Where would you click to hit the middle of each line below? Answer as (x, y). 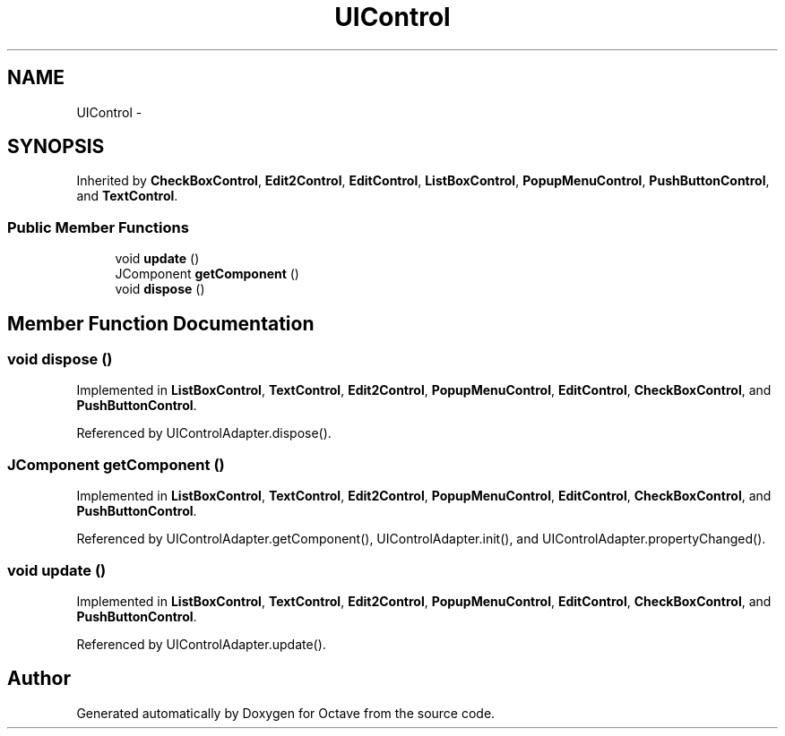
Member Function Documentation (161, 323)
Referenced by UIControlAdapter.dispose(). (204, 433)
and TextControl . (127, 196)
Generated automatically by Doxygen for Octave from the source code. (286, 713)
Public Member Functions (98, 227)
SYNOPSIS (56, 147)
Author (39, 679)
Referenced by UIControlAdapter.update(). (201, 644)
